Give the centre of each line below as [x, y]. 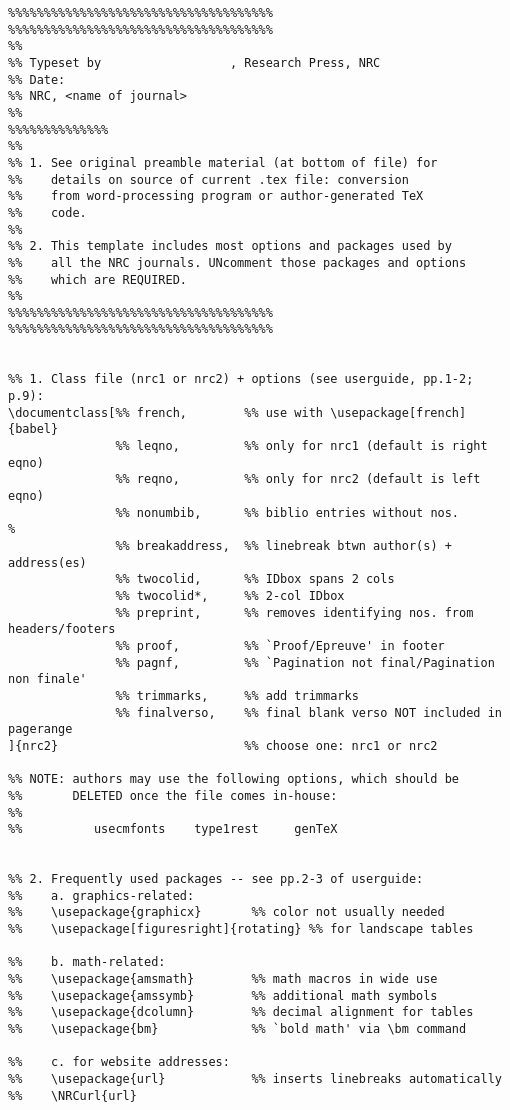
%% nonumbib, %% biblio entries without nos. [287, 512]
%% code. [47, 212]
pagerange [40, 729]
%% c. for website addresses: [119, 1062]
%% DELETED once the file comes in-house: [173, 795]
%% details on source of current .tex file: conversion [208, 179]
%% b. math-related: [87, 962]
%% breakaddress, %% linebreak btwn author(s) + [283, 546]
